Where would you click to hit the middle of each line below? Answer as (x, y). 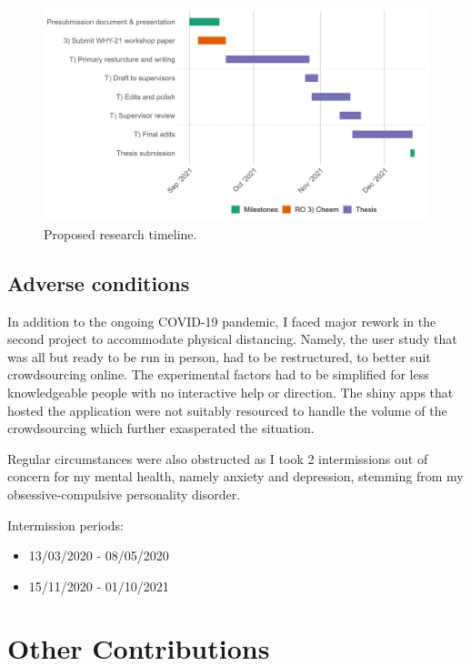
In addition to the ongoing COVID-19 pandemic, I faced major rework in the (222, 321)
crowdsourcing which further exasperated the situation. (161, 428)
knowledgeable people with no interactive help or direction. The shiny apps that (230, 392)
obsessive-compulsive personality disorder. (124, 494)
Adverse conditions (99, 283)
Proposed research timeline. (120, 233)
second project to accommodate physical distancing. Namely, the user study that (232, 339)
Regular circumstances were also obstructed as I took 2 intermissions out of (218, 458)
